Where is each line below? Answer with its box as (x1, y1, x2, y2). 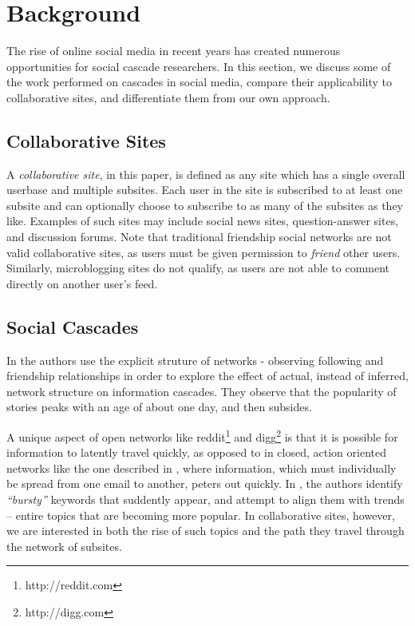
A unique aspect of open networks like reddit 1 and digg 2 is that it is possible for (6, 426, 398, 445)
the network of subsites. (6, 537, 122, 554)
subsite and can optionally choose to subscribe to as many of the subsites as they (6, 196, 403, 213)
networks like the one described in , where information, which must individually (6, 459, 397, 476)
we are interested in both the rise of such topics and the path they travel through (6, 522, 405, 539)
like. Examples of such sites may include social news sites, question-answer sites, (6, 212, 399, 229)
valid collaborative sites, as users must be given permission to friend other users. (6, 244, 401, 260)
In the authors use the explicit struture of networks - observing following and (6, 351, 384, 368)
